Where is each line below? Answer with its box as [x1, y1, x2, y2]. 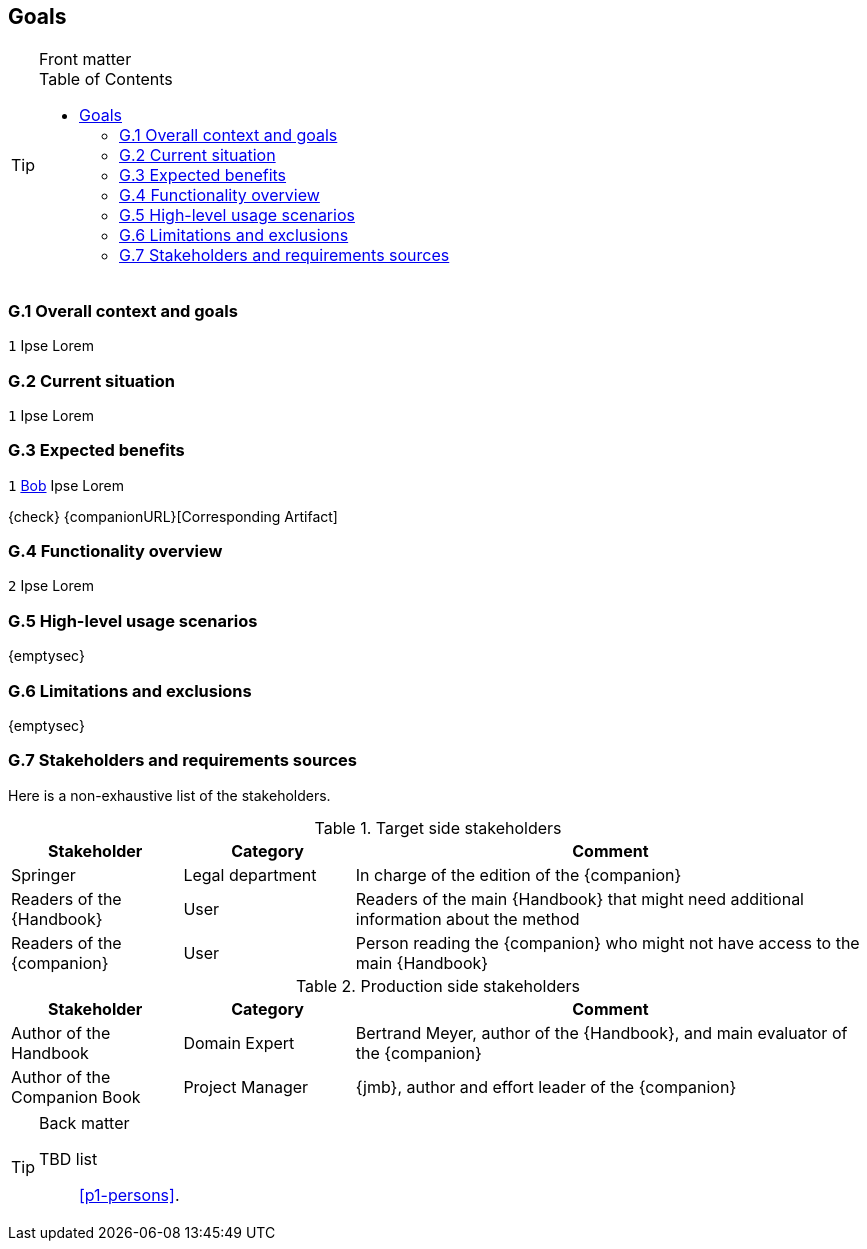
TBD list [39, 1148, 98, 1169]
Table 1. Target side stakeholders [314, 817, 562, 838]
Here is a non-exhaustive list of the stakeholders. [8, 786, 331, 804]
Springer [11, 864, 76, 885]
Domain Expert [183, 1032, 295, 1053]
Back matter [39, 1112, 130, 1133]
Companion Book [11, 1086, 141, 1107]
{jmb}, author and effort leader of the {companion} [355, 1076, 737, 1097]
